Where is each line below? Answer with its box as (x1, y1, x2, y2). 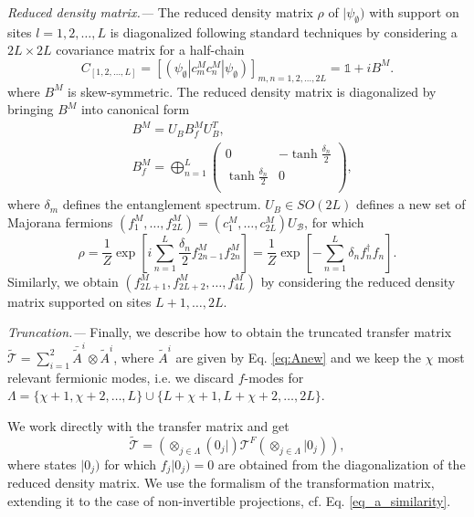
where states (7, 454, 77, 473)
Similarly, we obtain (7, 271, 119, 290)
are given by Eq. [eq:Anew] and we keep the (175, 347, 422, 366)
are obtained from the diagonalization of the (217, 454, 466, 473)
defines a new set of (356, 195, 466, 214)
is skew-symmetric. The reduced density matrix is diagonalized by (68, 81, 437, 100)
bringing (7, 100, 54, 119)
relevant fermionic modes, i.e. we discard (7, 367, 234, 386)
